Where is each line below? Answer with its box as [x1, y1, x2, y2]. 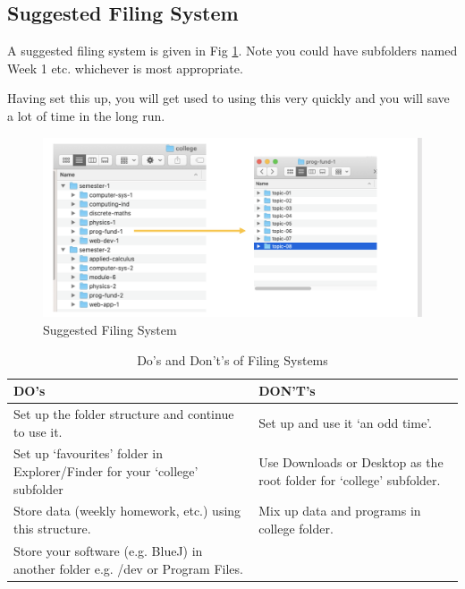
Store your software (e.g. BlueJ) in [13, 541, 203, 559]
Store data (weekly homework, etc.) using [13, 501, 241, 520]
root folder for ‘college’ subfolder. [258, 470, 441, 489]
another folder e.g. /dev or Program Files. [13, 559, 243, 577]
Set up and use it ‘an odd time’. [258, 413, 432, 431]
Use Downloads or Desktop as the [258, 453, 444, 472]
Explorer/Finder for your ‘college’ [13, 462, 199, 481]
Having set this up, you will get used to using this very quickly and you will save [7, 89, 450, 107]
